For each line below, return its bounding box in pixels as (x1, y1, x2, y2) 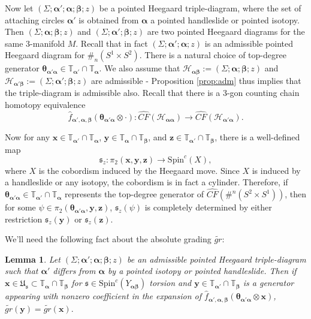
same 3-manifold (5, 37, 65, 49)
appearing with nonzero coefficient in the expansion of (5, 290, 201, 302)
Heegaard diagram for (5, 49, 85, 61)
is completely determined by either (144, 201, 272, 213)
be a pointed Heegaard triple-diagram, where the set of (99, 2, 301, 14)
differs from (53, 264, 96, 277)
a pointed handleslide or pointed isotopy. (150, 13, 300, 26)
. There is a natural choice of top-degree (139, 49, 286, 61)
